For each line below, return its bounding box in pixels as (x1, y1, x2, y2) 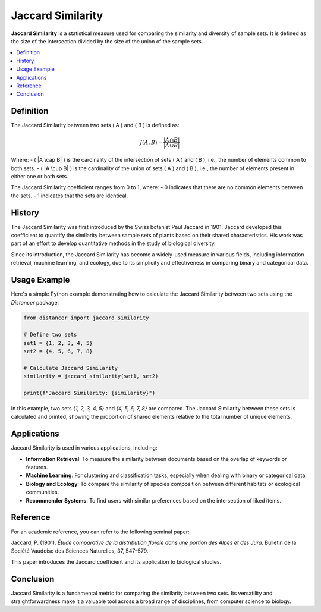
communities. (26, 488, 59, 496)
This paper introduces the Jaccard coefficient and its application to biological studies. (11, 558, 222, 565)
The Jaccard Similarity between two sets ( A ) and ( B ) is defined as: (11, 122, 180, 129)
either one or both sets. (11, 172, 68, 180)
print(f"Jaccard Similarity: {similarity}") (23, 390, 156, 396)
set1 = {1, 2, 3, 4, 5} (23, 340, 93, 346)
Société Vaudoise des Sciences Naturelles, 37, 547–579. (11, 547, 149, 554)
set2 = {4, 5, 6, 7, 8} (23, 348, 93, 355)
